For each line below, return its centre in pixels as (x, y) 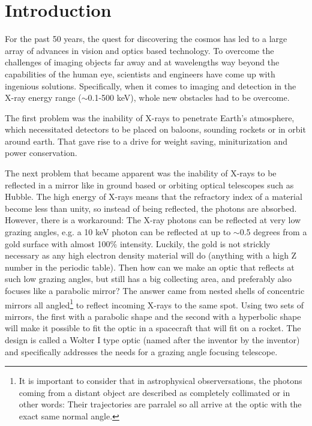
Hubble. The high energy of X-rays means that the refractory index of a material (154, 196)
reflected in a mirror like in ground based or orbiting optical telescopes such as (149, 184)
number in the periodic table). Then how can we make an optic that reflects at (150, 267)
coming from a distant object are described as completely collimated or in (154, 392)
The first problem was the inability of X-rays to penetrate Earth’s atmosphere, (150, 117)
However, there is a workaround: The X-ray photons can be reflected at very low (153, 220)
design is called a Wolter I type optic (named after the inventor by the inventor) (152, 340)
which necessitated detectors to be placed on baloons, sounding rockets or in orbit (155, 129)
